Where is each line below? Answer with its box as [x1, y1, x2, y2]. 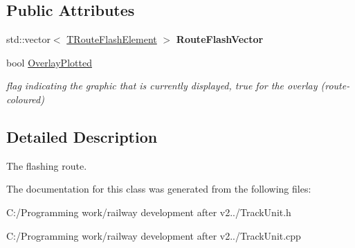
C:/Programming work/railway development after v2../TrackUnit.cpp [6, 228, 301, 242]
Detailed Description [6, 125, 158, 147]
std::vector [6, 32, 51, 46]
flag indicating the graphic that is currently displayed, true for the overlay [6, 78, 318, 93]
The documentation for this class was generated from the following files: [6, 181, 311, 196]
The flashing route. [6, 158, 87, 172]
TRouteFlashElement [66, 32, 157, 46]
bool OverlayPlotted [6, 55, 92, 69]
